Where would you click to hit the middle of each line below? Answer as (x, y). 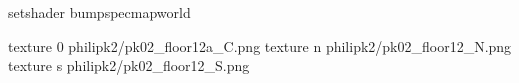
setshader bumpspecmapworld (99, 12)
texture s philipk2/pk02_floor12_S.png (129, 65)
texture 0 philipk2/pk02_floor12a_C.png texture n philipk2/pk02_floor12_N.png (260, 45)
